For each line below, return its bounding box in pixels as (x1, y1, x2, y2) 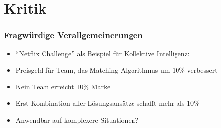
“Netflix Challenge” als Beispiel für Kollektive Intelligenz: (15, 48, 190, 58)
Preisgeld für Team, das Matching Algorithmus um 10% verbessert (15, 65, 218, 75)
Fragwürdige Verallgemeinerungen (4, 29, 143, 41)
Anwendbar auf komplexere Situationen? (15, 114, 139, 125)
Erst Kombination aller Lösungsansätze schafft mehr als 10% (15, 98, 200, 108)
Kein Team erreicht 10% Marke (15, 81, 111, 91)
